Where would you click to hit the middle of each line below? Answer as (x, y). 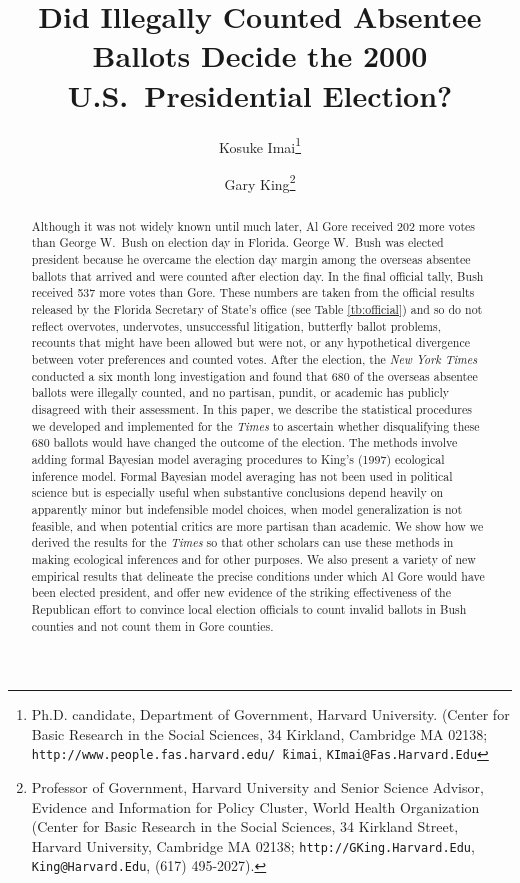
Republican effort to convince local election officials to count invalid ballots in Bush (249, 608)
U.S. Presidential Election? (260, 94)
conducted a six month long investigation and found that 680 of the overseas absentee (254, 375)
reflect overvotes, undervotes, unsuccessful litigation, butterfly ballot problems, (236, 325)
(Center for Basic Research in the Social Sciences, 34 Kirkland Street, (245, 826)
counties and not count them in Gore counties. (152, 625)
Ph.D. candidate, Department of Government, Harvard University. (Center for (270, 714)
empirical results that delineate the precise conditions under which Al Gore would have (258, 575)
